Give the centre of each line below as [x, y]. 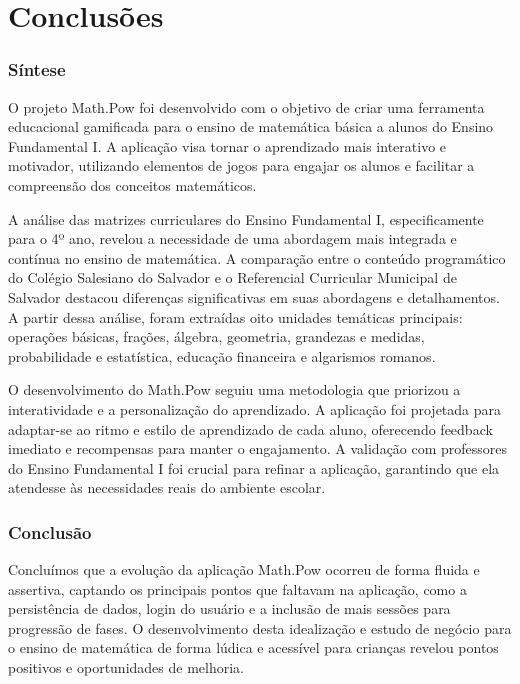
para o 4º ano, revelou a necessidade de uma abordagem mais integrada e [232, 238]
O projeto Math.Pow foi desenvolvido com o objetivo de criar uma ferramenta [246, 106]
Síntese [37, 69]
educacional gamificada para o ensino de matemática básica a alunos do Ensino [251, 126]
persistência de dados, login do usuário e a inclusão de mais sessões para [229, 608]
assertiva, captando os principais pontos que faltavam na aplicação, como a [237, 588]
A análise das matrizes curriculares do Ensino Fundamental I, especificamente [246, 218]
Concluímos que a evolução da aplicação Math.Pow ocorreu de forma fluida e [244, 569]
